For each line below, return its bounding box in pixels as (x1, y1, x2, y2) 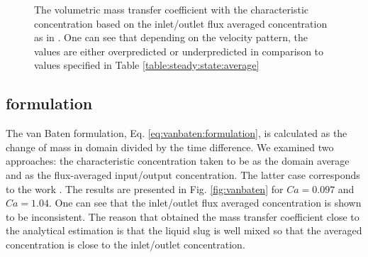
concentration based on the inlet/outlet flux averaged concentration (34, 16, 328, 31)
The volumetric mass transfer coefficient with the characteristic (34, 2, 309, 16)
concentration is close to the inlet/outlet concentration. (6, 236, 245, 251)
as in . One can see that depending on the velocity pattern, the (34, 30, 308, 45)
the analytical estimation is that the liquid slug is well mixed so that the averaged (6, 223, 362, 238)
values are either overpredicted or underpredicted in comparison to (34, 43, 324, 58)
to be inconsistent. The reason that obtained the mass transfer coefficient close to (6, 209, 359, 224)
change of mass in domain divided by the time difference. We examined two (6, 139, 334, 154)
